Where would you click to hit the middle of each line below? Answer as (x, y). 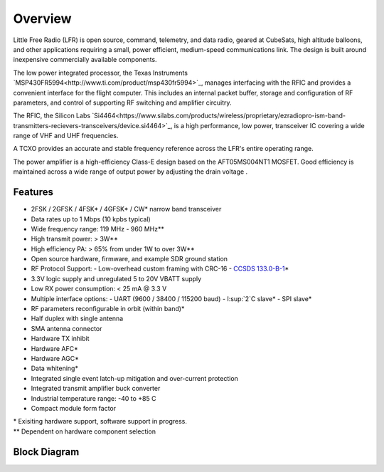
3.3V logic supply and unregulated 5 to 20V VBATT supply (116, 278)
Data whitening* (54, 368)
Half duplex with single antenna (77, 319)
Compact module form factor (74, 408)
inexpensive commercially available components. (85, 60)
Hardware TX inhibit (60, 339)
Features (33, 192)
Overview (42, 19)
